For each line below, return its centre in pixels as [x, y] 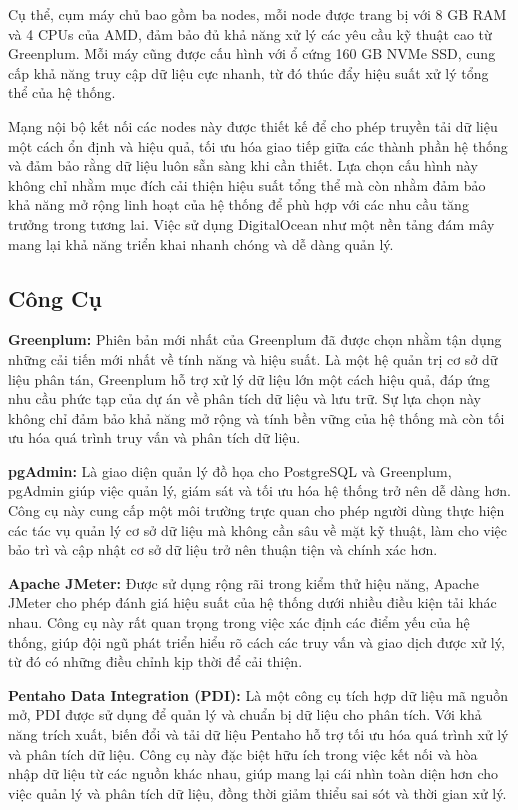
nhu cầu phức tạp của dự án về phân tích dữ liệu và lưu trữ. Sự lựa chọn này [244, 398]
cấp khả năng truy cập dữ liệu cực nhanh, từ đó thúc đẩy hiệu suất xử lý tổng [248, 72]
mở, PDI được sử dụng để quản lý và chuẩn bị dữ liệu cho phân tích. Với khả [245, 714]
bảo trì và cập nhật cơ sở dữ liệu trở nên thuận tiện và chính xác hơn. [223, 549]
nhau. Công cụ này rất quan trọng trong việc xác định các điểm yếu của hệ [239, 622]
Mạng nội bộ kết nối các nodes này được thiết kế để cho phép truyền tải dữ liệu [253, 125]
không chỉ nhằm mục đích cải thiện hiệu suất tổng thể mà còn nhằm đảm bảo [247, 184]
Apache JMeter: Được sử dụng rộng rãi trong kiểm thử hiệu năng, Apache [243, 582]
